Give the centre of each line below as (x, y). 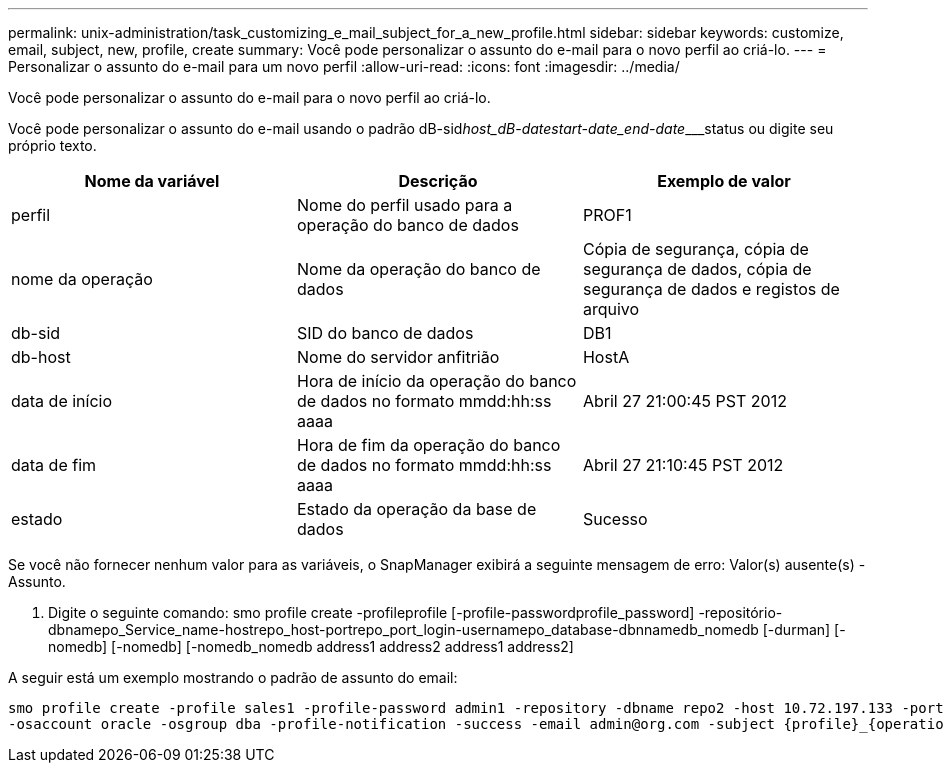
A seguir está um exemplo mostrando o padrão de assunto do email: (233, 677)
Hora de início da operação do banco (436, 381)
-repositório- (740, 612)
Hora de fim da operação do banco (428, 445)
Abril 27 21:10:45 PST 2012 (683, 465)
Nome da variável (152, 181)
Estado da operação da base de (416, 509)
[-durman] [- (804, 629)
